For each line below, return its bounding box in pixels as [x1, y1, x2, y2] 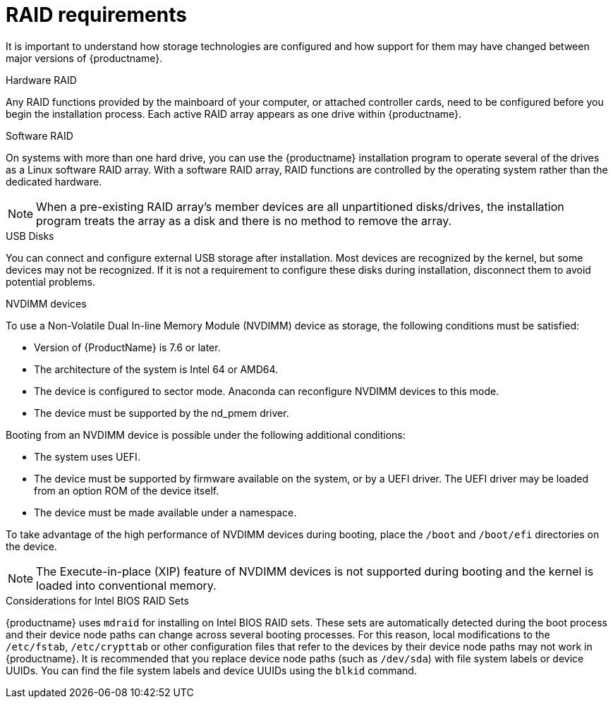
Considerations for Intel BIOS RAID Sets [6, 594, 189, 607]
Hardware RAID [6, 73, 77, 86]
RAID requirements [6, 3, 187, 27]
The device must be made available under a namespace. [34, 506, 297, 518]
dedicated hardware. [6, 175, 102, 188]
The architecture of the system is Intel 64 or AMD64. [34, 363, 279, 375]
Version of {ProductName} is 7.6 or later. [34, 341, 221, 353]
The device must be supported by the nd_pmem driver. [34, 406, 289, 419]
